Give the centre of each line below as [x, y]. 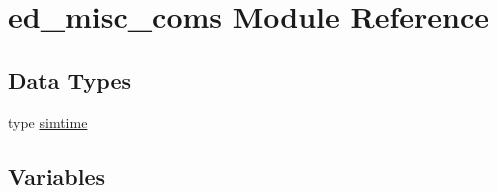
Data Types [69, 79]
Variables [57, 175]
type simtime [48, 121]
